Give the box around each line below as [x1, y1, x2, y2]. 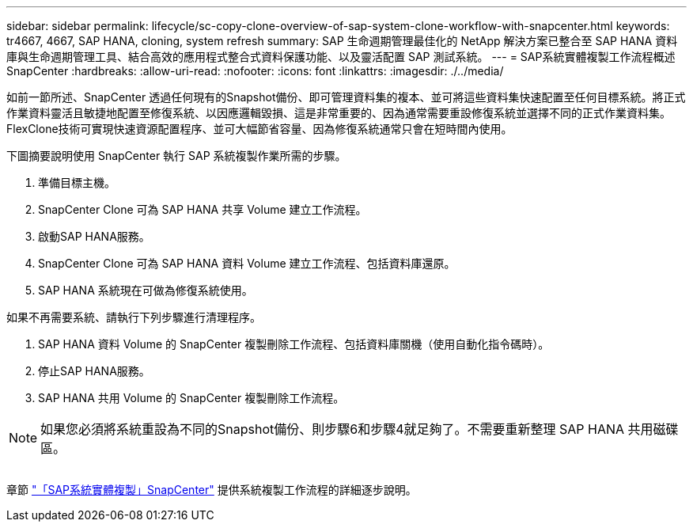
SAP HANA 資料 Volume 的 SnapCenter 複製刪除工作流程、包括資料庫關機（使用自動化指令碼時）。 [38, 337, 550, 351]
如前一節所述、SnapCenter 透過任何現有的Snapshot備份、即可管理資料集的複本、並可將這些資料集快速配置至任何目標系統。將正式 [6, 90, 686, 104]
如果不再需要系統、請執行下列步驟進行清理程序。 [6, 310, 261, 324]
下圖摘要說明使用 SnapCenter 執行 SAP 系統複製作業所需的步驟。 [6, 149, 346, 162]
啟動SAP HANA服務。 [38, 230, 150, 243]
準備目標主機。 [38, 176, 116, 189]
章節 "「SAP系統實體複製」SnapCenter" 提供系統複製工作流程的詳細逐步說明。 [6, 483, 417, 496]
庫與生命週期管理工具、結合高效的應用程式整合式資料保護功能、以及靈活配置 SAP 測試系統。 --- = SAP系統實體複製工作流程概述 [6, 50, 676, 63]
